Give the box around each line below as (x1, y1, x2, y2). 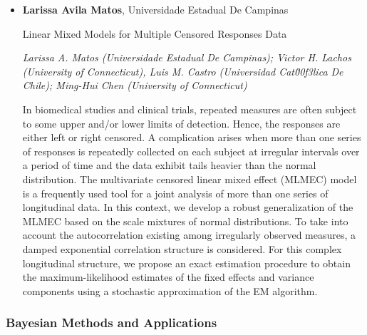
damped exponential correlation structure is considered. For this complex (22, 241, 342, 256)
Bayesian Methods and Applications (6, 314, 217, 331)
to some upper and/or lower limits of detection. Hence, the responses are (22, 115, 341, 130)
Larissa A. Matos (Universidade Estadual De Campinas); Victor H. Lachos (22, 50, 351, 65)
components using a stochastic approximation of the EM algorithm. (22, 283, 318, 298)
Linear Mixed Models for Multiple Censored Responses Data (22, 26, 287, 41)
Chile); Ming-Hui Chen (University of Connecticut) (22, 78, 247, 93)
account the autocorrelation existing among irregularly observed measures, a (22, 227, 356, 242)
